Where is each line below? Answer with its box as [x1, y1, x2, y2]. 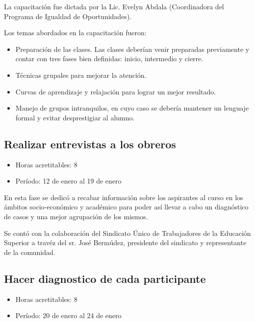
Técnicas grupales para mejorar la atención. [15, 69, 147, 80]
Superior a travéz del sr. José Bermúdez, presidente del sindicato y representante [4, 237, 247, 248]
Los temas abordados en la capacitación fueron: [4, 27, 147, 38]
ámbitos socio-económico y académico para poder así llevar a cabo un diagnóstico [4, 202, 249, 212]
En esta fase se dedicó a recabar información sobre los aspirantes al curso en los [4, 192, 243, 202]
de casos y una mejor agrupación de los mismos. [4, 211, 148, 221]
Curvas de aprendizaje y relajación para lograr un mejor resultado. [15, 86, 216, 96]
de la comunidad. [4, 247, 55, 257]
